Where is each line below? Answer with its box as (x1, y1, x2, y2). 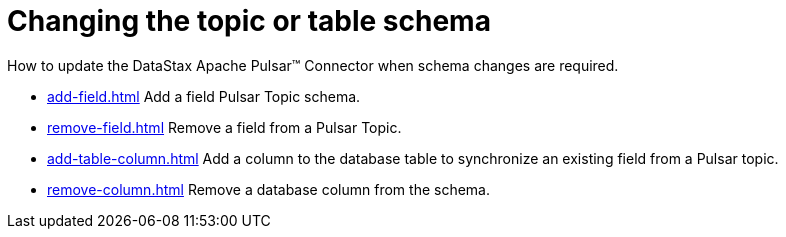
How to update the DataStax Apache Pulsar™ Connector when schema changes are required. (7, 56, 619, 74)
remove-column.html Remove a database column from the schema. (47, 180, 491, 198)
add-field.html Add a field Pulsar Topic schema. (47, 87, 361, 105)
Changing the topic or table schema (7, 4, 491, 38)
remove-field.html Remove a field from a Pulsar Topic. (47, 118, 402, 136)
